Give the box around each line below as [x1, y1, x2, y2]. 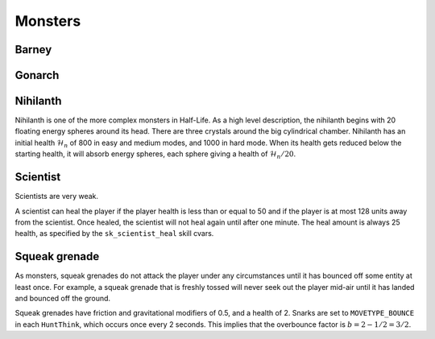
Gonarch [14, 68, 60, 82]
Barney [14, 43, 52, 56]
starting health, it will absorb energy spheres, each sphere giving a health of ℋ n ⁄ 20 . [14, 149, 296, 161]
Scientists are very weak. [14, 192, 99, 201]
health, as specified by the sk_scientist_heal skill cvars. [14, 229, 214, 238]
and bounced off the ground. [14, 294, 111, 304]
